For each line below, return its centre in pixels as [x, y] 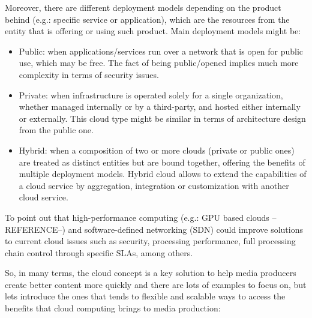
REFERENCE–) [35, 229]
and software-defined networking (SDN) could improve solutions [185, 229]
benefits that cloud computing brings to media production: [113, 308]
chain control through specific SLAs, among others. [99, 252]
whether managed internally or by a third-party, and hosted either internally [160, 106]
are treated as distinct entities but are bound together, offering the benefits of [162, 162]
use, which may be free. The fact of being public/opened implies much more [159, 63]
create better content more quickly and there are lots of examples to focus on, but [156, 284]
